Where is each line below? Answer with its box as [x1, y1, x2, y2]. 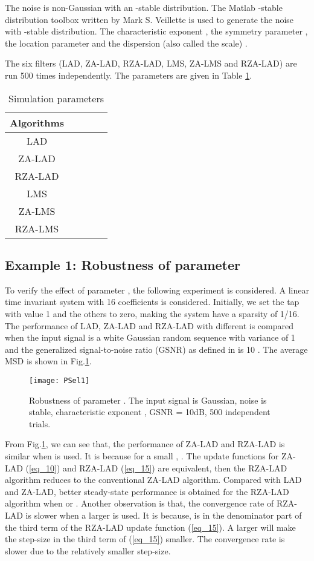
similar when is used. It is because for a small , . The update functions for [5, 449, 279, 462]
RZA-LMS [14, 221, 59, 235]
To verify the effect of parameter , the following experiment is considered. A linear [5, 283, 309, 296]
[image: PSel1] [29, 376, 90, 385]
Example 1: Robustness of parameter [5, 255, 241, 274]
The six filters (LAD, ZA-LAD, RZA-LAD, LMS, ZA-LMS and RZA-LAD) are [5, 57, 297, 70]
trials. [29, 417, 51, 430]
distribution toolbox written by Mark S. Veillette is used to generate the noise [5, 13, 294, 25]
